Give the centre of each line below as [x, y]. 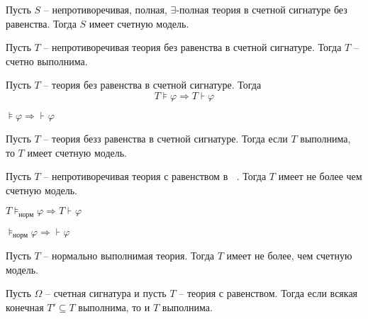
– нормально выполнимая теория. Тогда [129, 256]
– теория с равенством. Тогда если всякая [268, 293]
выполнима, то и [114, 307]
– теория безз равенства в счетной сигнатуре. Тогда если [166, 138]
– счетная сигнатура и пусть [106, 293]
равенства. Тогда [41, 23]
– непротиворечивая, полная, [105, 9]
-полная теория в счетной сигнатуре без [262, 9]
